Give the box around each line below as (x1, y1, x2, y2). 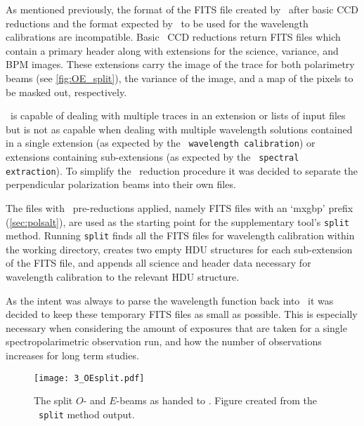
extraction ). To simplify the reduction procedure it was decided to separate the (6, 163, 358, 178)
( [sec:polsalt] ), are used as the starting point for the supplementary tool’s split (6, 214, 349, 229)
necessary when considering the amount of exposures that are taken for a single (6, 320, 347, 335)
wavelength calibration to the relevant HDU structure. (6, 269, 240, 284)
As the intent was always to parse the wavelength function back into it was (6, 293, 334, 307)
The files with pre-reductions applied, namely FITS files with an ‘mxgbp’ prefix (6, 200, 353, 215)
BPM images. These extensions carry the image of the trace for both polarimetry (6, 57, 355, 72)
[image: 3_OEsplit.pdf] (34, 373, 145, 383)
